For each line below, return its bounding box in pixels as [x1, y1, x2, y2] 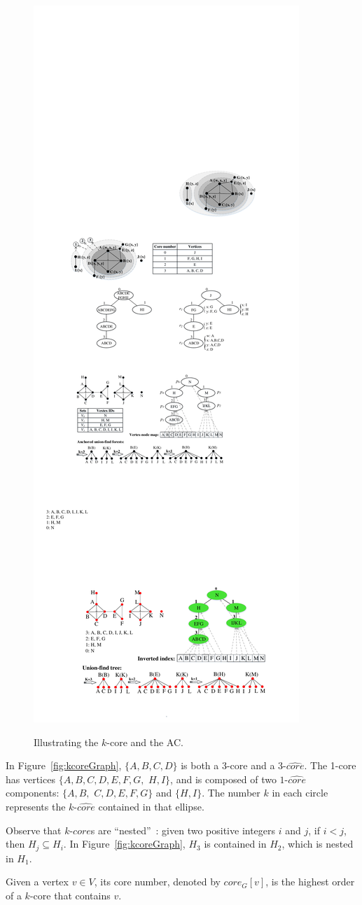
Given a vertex [6, 874, 69, 889]
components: [6, 785, 60, 800]
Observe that [6, 822, 62, 837]
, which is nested [281, 836, 354, 851]
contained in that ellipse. [98, 799, 204, 813]
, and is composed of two [170, 771, 277, 786]
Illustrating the [34, 734, 99, 749]
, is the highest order [265, 874, 355, 889]
